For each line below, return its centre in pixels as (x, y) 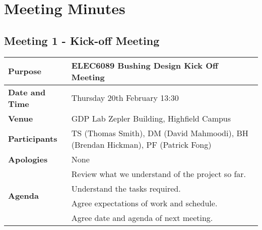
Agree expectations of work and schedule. (144, 203)
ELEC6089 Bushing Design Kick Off (145, 65)
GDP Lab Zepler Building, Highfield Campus (151, 118)
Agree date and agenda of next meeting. (142, 217)
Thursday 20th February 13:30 (125, 98)
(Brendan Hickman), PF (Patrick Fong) (141, 144)
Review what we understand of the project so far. (159, 174)
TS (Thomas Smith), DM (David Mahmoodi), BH (160, 133)
